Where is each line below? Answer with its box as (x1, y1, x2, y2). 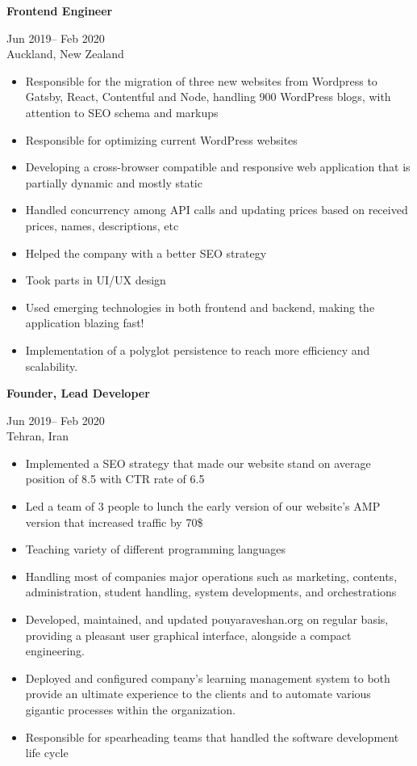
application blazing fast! (25, 314, 144, 331)
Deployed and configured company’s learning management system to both (25, 669, 390, 686)
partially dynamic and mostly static (25, 174, 202, 191)
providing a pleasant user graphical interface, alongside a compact (25, 626, 352, 643)
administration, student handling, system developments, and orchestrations (25, 583, 397, 600)
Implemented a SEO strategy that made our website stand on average (25, 454, 371, 471)
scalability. (25, 357, 78, 374)
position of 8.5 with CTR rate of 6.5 (25, 470, 205, 487)
